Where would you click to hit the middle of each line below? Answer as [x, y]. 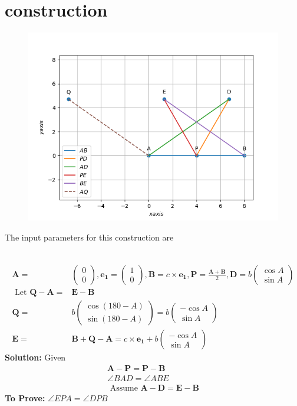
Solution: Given [35, 357]
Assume [124, 388]
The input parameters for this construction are [89, 237]
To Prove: [25, 397]
